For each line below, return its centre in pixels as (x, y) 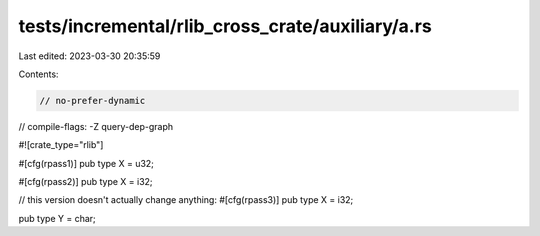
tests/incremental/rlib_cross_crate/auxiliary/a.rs (225, 26)
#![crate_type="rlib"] (61, 145)
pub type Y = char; (57, 218)
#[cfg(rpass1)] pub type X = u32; (86, 163)
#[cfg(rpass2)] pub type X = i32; (86, 182)
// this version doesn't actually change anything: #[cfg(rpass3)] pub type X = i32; (186, 200)
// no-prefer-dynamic (92, 100)
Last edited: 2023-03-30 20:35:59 (89, 56)
